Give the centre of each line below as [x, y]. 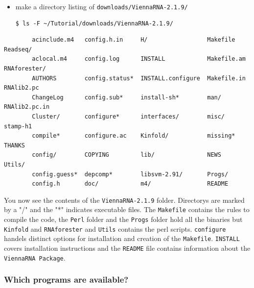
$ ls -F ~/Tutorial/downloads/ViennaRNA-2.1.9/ [94, 23]
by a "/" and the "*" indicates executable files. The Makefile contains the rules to [127, 209]
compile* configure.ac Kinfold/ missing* [134, 136]
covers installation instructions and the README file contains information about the [127, 248]
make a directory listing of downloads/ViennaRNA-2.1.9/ [102, 6]
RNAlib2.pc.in [27, 107]
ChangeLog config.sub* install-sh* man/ [127, 97]
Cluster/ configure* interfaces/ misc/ [128, 117]
